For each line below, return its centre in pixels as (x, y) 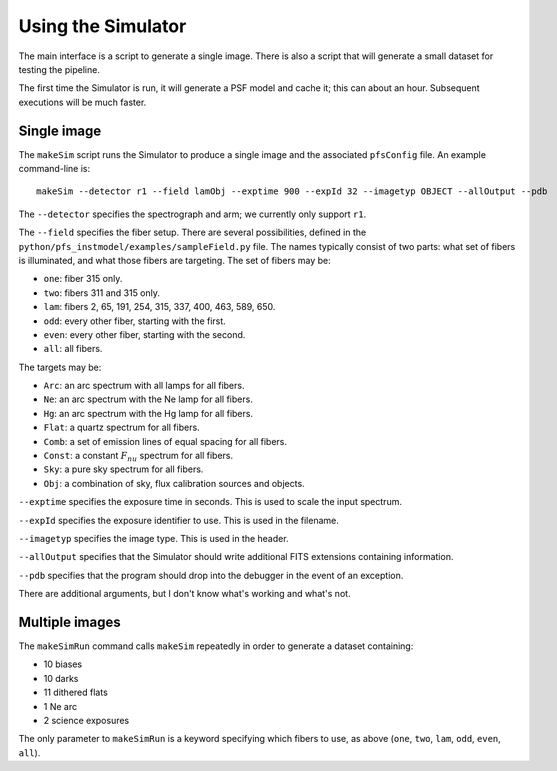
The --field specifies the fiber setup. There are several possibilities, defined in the (192, 232)
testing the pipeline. (59, 69)
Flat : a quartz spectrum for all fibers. (121, 427)
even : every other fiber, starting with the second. (144, 334)
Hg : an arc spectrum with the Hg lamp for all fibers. (148, 413)
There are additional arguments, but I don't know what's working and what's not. (184, 594)
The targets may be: (60, 367)
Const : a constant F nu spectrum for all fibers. (138, 457)
